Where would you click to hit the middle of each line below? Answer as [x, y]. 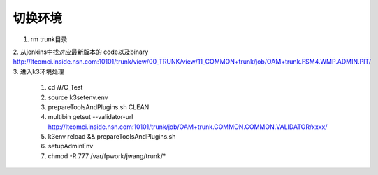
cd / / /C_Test [65, 87]
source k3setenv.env [78, 97]
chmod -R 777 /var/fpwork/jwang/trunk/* [107, 156]
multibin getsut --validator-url [90, 117]
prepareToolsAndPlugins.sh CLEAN [99, 107]
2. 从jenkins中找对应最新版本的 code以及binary [81, 52]
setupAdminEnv [71, 146]
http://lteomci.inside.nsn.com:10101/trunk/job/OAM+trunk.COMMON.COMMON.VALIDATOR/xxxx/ [188, 127]
